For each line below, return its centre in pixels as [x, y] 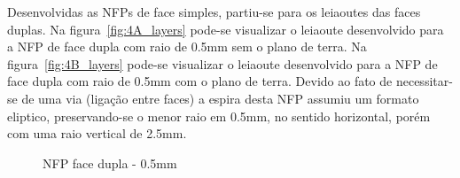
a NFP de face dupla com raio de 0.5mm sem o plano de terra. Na [187, 46]
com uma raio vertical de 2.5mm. [97, 133]
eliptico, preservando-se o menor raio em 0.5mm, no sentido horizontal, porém [219, 116]
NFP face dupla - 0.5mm [110, 163]
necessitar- [424, 81]
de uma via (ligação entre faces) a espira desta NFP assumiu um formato [220, 98]
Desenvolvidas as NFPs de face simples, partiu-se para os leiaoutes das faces [214, 12]
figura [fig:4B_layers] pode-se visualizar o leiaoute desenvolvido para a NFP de [222, 63]
